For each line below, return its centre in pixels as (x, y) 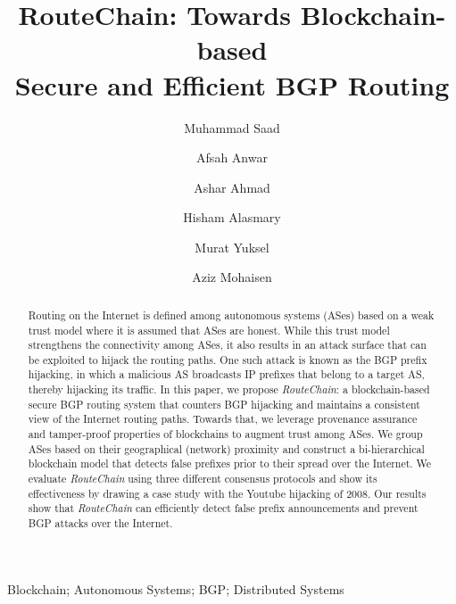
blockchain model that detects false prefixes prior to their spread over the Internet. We (230, 463)
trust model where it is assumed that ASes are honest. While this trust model (209, 330)
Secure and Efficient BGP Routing (232, 84)
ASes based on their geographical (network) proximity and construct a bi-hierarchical (226, 448)
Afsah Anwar (232, 157)
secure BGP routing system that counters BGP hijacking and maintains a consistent (224, 404)
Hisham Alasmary (232, 217)
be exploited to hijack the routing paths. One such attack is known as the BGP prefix (228, 359)
